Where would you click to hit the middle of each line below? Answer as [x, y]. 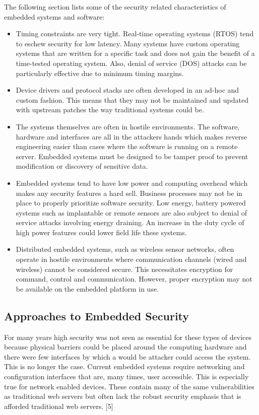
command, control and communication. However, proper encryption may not [134, 279]
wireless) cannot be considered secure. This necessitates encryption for [124, 269]
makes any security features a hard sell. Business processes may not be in [129, 193]
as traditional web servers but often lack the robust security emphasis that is [123, 396]
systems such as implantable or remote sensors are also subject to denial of [131, 212]
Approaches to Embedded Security [97, 316]
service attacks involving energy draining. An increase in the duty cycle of [130, 222]
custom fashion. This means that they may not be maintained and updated [132, 99]
